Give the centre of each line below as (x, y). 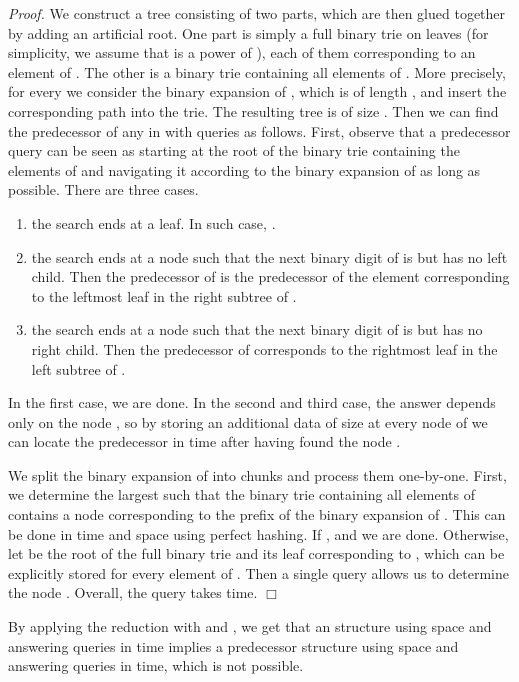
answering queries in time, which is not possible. (156, 665)
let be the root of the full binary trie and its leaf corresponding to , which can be (256, 553)
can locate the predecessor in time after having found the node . (204, 441)
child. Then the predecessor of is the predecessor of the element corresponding (270, 276)
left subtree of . (78, 368)
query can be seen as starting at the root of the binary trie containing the (234, 150)
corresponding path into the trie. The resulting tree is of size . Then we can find (253, 110)
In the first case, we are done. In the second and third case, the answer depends (252, 402)
